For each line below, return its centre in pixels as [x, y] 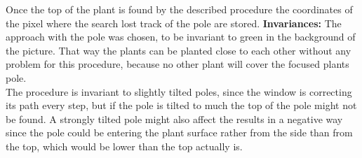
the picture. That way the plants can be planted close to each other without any [179, 50]
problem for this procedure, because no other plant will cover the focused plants [177, 64]
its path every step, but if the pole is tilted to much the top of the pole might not [181, 105]
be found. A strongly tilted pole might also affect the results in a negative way [174, 118]
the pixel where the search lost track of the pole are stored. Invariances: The [174, 23]
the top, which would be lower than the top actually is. [124, 146]
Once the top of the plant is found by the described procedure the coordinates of [179, 9]
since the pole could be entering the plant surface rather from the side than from [179, 132]
